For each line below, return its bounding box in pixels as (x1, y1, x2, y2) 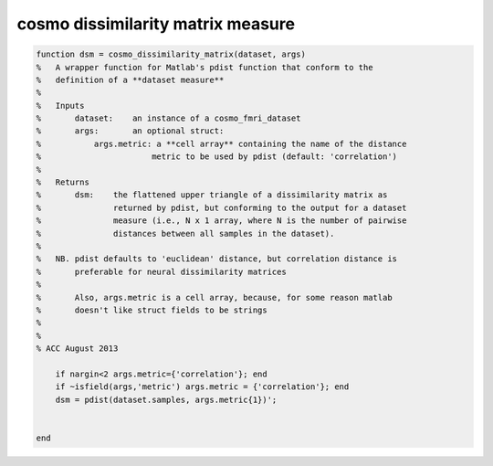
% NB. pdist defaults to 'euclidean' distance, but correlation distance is (36, 254, 397, 264)
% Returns (36, 177, 90, 187)
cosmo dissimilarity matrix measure (16, 14, 296, 34)
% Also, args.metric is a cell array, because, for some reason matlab (36, 292, 393, 302)
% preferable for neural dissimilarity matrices (36, 266, 287, 277)
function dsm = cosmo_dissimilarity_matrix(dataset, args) (36, 49, 306, 59)
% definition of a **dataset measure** (36, 74, 225, 85)
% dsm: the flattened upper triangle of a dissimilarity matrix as (36, 190, 388, 200)
